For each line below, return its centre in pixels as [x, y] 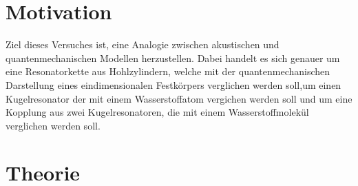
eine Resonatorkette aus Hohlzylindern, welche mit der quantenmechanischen [168, 71]
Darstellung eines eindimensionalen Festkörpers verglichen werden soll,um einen [173, 84]
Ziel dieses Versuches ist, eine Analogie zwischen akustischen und [143, 44]
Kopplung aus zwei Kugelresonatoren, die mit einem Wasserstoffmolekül [157, 112]
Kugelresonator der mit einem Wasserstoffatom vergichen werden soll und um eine [179, 98]
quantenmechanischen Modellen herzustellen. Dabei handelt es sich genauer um [173, 58]
